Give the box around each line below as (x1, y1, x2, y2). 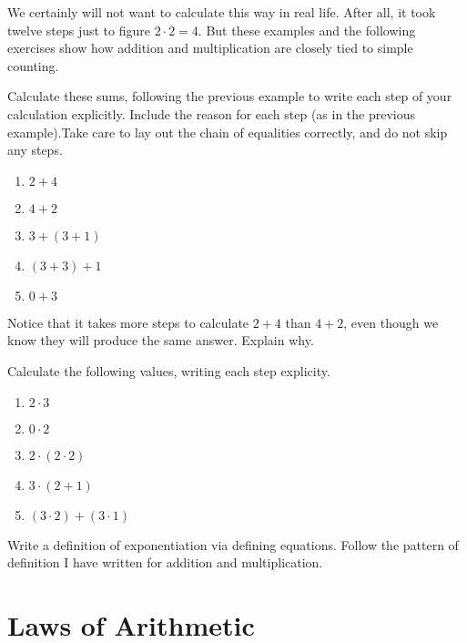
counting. (7, 56, 59, 75)
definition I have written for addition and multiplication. (7, 553, 323, 572)
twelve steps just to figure (7, 20, 150, 39)
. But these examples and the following (198, 20, 416, 39)
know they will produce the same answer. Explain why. (7, 331, 314, 350)
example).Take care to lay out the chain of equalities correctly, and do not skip (7, 122, 448, 141)
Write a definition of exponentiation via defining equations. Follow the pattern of (7, 535, 459, 554)
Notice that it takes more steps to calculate (7, 312, 249, 332)
